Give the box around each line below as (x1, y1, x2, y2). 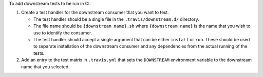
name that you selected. (21, 63, 70, 70)
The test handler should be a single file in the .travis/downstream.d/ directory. (33, 16, 199, 22)
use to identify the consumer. (33, 30, 93, 36)
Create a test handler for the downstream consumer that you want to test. (21, 10, 169, 15)
